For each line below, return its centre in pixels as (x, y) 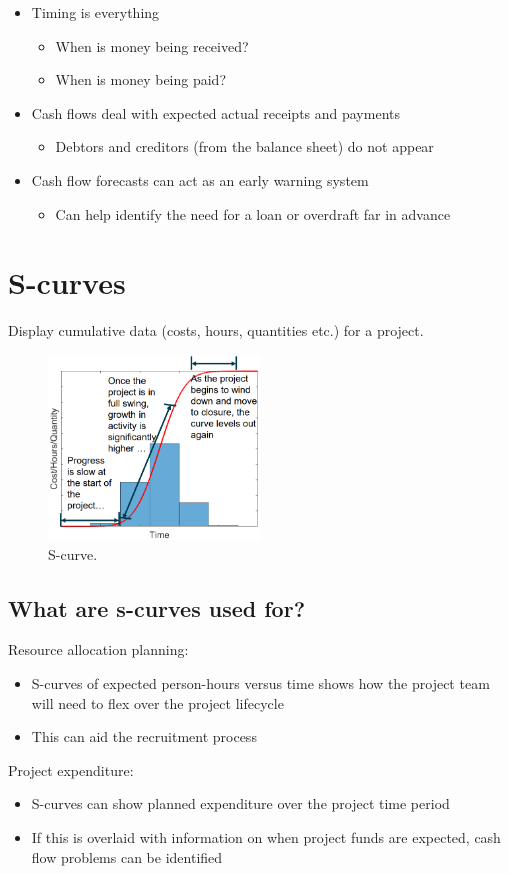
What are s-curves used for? (157, 607)
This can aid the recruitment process (144, 736)
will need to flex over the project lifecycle (157, 702)
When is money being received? (152, 45)
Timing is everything (95, 12)
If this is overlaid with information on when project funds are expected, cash (266, 837)
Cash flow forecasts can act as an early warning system (200, 179)
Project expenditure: (71, 769)
